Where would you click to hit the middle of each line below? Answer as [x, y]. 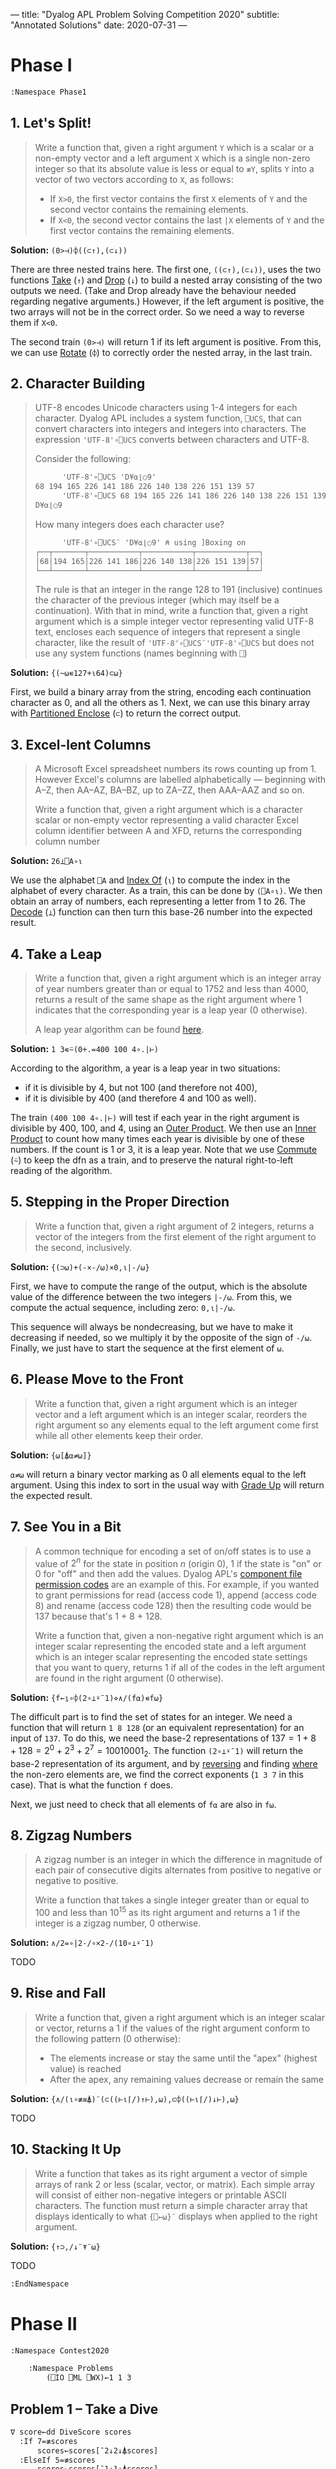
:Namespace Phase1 [48, 92]
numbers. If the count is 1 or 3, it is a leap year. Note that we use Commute [164, 1150]
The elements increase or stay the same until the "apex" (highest [183, 2058]
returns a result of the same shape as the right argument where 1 [168, 1000]
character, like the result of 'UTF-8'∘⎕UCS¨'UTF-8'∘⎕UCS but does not [174, 643]
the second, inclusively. [83, 1247]
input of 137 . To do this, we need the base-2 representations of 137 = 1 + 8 [163, 1738]
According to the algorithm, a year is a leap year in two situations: [145, 1068]
